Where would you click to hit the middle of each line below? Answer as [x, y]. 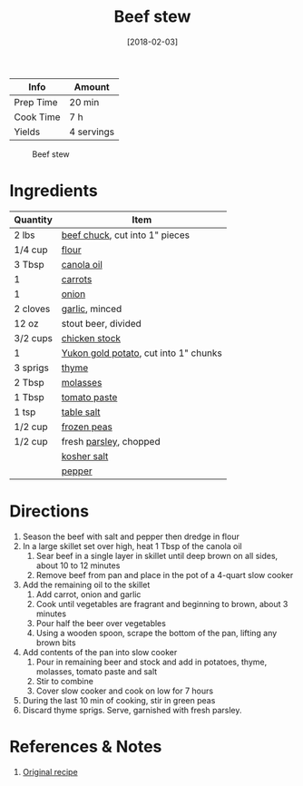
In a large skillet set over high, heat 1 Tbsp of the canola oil [132, 545]
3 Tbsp [29, 264]
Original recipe [50, 771]
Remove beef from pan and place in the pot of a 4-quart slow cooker [165, 575]
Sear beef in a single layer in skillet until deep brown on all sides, [157, 555]
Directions [49, 511]
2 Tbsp [29, 382]
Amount [92, 86]
